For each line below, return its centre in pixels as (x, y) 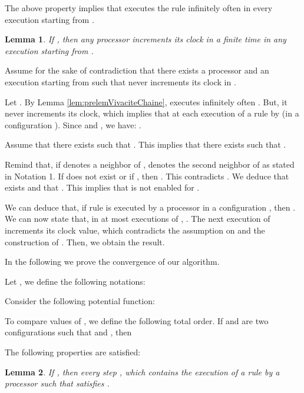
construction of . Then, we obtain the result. (85, 242)
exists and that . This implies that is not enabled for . (102, 187)
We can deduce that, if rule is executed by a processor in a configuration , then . (150, 207)
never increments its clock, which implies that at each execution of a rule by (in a (152, 113)
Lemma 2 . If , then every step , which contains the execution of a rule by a (142, 372)
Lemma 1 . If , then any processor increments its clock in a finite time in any (146, 39)
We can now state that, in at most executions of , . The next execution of (138, 219)
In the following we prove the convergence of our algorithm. (112, 262)
